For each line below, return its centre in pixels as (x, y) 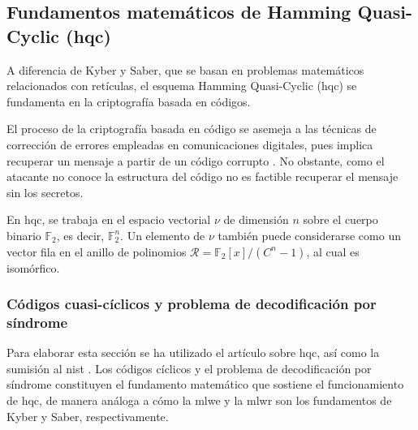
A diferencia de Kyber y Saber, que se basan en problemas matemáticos (185, 69)
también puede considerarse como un (309, 235)
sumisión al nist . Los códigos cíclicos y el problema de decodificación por (189, 368)
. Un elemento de (163, 235)
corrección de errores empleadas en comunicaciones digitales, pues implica (190, 144)
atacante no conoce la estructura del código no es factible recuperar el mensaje (203, 176)
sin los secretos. (45, 192)
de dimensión (256, 219)
